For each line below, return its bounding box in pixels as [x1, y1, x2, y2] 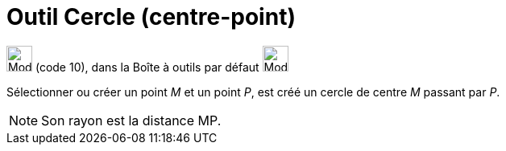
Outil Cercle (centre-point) [6, 3, 296, 31]
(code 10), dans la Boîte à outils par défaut [35, 59, 259, 74]
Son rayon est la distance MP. [41, 112, 222, 129]
